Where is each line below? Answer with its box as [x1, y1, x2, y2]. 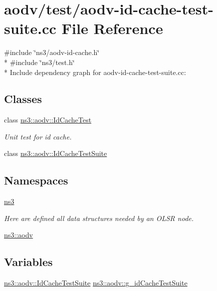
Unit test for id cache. [4, 131, 72, 141]
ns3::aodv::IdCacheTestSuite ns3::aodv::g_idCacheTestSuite [4, 277, 187, 288]
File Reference [62, 18, 163, 38]
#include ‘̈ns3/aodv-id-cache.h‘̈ [4, 47, 100, 57]
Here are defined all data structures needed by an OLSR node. [4, 212, 194, 223]
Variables [4, 254, 53, 269]
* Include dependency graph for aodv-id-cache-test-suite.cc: [4, 66, 186, 77]
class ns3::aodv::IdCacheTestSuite [4, 148, 107, 158]
